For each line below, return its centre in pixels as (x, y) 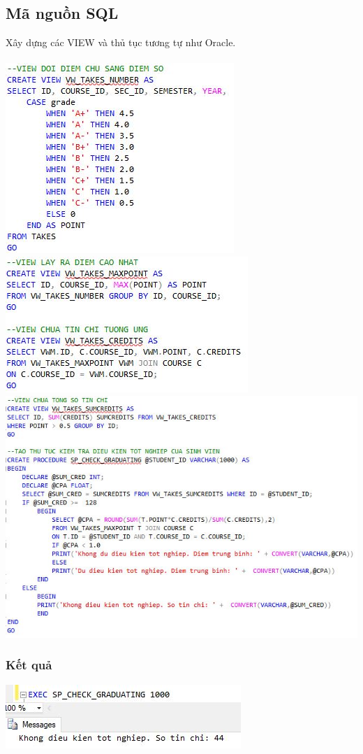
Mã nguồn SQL (62, 13)
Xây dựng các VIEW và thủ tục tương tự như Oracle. (121, 42)
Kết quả (29, 665)
